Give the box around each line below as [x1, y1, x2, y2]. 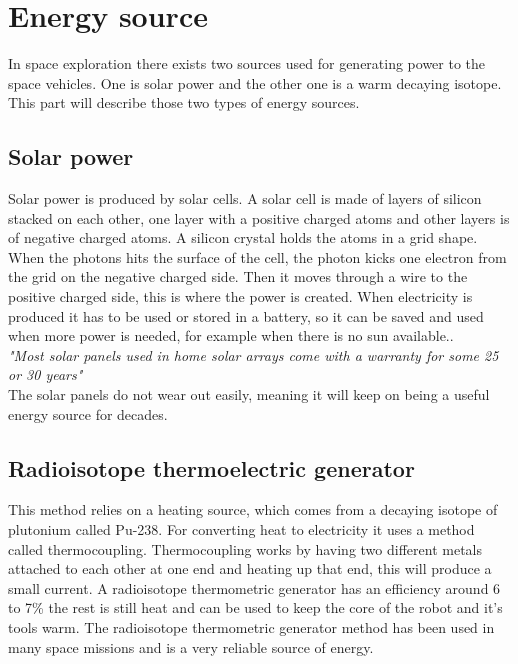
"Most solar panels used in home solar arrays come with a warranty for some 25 [8, 344, 499, 365]
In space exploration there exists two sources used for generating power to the [8, 53, 486, 74]
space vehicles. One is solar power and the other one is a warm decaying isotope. [8, 72, 502, 93]
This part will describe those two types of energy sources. [8, 92, 360, 113]
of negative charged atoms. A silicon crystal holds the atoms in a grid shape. [8, 227, 478, 248]
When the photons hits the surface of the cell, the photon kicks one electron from [8, 246, 507, 267]
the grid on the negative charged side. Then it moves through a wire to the [8, 266, 468, 287]
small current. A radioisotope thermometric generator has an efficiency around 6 [8, 577, 501, 598]
